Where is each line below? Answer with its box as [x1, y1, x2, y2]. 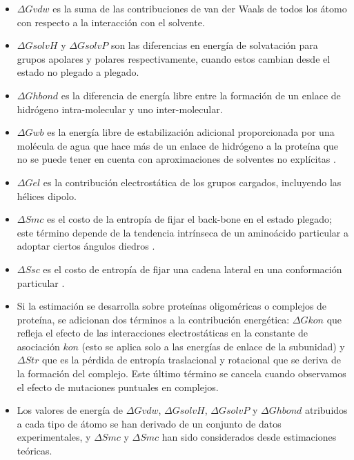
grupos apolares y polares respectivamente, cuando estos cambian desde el [17, 51, 331, 66]
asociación [17, 339, 60, 353]
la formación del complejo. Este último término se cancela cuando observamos [17, 366, 346, 381]
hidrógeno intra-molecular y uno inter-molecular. [17, 101, 223, 116]
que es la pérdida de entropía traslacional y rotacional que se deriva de [42, 352, 341, 367]
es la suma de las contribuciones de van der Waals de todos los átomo [52, 1, 347, 15]
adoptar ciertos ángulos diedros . [17, 239, 155, 253]
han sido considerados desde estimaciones [161, 430, 337, 444]
